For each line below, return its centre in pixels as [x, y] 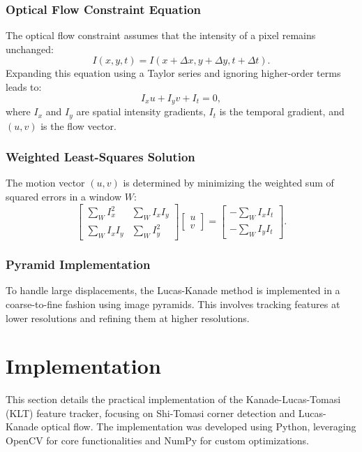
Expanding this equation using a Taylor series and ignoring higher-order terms [173, 73]
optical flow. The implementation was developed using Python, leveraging [199, 427]
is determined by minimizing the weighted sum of [228, 183]
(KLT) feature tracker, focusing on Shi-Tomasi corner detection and [151, 413]
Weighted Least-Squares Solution [100, 157]
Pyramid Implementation [78, 264]
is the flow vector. [78, 125]
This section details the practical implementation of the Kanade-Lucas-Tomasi [173, 399]
